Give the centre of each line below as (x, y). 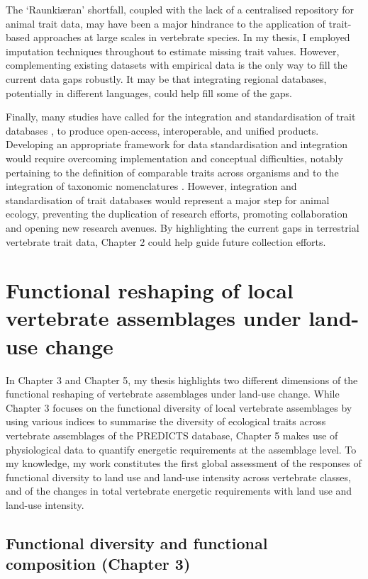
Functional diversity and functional (137, 543)
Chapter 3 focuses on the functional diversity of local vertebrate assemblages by (179, 407)
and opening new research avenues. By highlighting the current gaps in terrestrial (183, 227)
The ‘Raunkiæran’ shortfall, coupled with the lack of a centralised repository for (180, 9)
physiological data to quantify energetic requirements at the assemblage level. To (181, 449)
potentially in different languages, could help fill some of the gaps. (149, 92)
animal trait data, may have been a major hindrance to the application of (166, 23)
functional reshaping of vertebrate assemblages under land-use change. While (173, 394)
